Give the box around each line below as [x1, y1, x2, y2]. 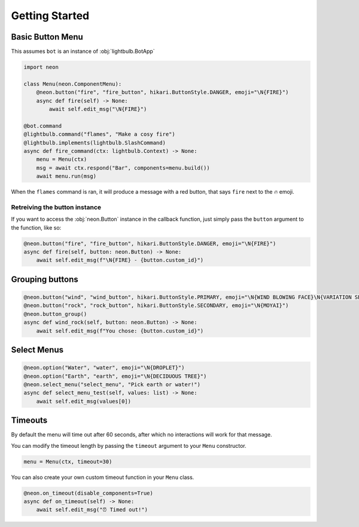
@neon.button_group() [23, 311, 87, 317]
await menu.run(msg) [36, 173, 97, 180]
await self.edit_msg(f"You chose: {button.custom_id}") [36, 327, 204, 334]
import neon [23, 64, 59, 71]
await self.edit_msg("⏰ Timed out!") [36, 507, 148, 513]
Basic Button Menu [11, 32, 83, 42]
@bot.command [23, 122, 62, 129]
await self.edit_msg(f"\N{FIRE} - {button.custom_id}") [36, 257, 204, 264]
